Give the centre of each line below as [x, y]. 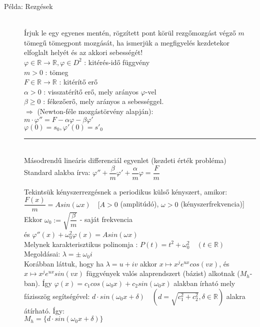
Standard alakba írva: [57, 172]
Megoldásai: [42, 254]
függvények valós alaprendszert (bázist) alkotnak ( [163, 273]
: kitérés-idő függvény [117, 62]
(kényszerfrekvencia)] [212, 204]
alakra [236, 296]
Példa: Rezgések [28, 6]
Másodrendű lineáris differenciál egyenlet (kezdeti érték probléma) [125, 160]
